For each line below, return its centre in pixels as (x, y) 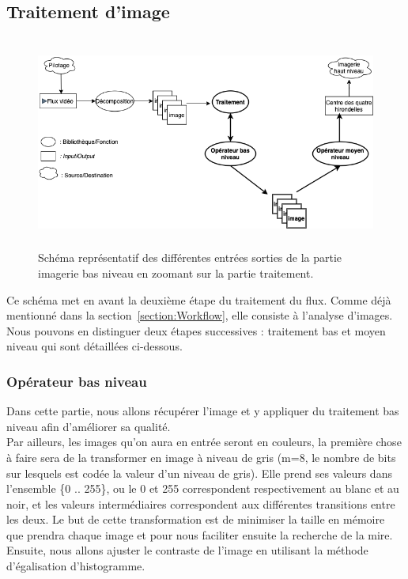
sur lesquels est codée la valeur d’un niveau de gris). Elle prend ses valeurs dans (199, 473)
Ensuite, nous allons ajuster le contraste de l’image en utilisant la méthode (187, 550)
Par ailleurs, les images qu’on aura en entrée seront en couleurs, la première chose (204, 442)
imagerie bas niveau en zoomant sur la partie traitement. (176, 272)
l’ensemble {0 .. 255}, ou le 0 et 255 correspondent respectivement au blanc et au (203, 488)
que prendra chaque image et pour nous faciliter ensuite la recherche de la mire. (200, 534)
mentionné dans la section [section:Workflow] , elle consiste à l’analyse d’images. (200, 315)
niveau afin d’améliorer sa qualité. (89, 426)
